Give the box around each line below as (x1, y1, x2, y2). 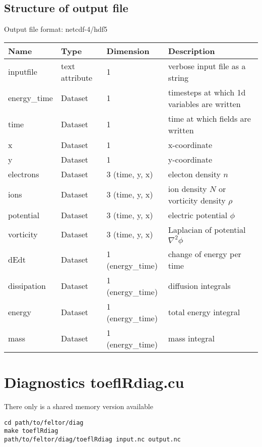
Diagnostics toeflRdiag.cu (4, 371, 184, 392)
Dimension (106, 44, 150, 57)
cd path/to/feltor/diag (4, 419, 84, 426)
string (168, 71, 188, 83)
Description (168, 44, 215, 57)
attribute (60, 71, 93, 83)
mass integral (168, 332, 215, 344)
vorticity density (168, 194, 226, 206)
